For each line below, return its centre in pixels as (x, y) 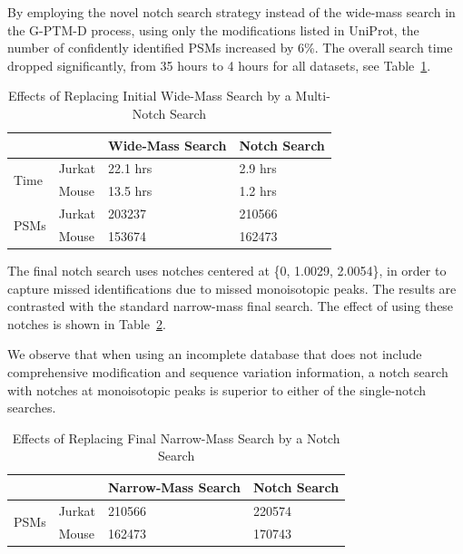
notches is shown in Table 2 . (87, 323)
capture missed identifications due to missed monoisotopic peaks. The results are (232, 288)
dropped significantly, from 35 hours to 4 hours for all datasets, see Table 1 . (219, 65)
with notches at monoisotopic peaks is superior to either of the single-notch (217, 389)
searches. (32, 408)
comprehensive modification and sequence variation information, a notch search (228, 372)
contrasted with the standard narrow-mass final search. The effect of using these (231, 306)
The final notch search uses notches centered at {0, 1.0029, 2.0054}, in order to (227, 271)
